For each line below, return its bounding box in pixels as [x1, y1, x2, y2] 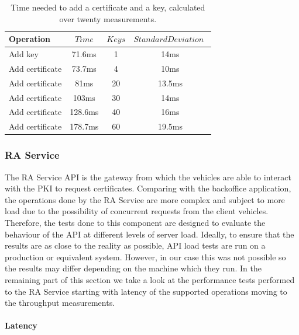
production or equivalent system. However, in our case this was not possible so [5, 250, 286, 263]
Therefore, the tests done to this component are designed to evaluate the [5, 216, 266, 228]
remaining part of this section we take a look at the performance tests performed [5, 273, 295, 285]
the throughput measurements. [5, 296, 115, 309]
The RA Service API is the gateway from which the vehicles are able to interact [5, 170, 291, 183]
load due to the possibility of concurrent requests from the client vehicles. [5, 205, 269, 217]
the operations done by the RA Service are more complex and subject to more [5, 193, 285, 205]
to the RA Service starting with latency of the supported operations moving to [5, 285, 287, 297]
